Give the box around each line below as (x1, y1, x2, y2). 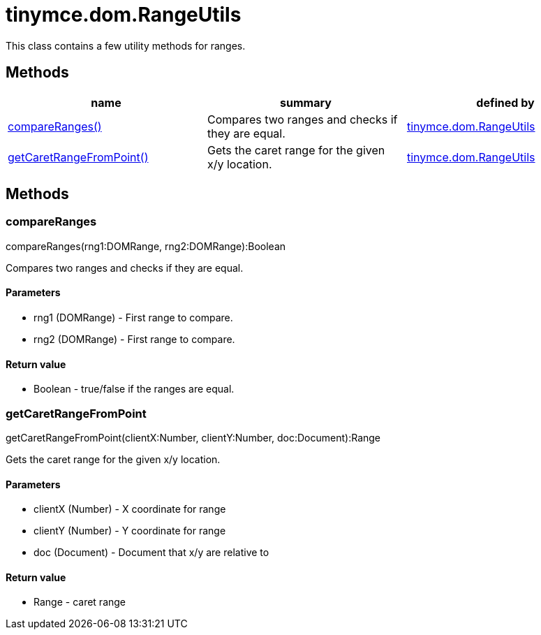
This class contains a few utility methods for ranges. (6, 39, 246, 52)
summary (280, 95, 332, 110)
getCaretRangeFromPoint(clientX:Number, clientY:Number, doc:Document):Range (6, 432, 381, 444)
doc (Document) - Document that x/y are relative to (34, 546, 269, 559)
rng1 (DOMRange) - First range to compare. (34, 312, 233, 324)
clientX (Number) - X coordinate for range (34, 503, 226, 516)
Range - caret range (34, 596, 126, 608)
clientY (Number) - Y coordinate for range (34, 525, 226, 537)
